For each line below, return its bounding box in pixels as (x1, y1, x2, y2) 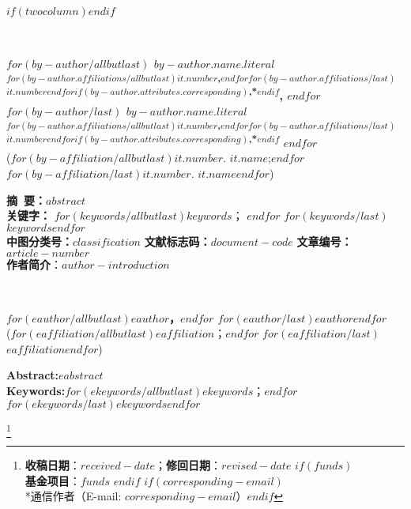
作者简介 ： (6, 256, 62, 273)
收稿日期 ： (25, 456, 81, 473)
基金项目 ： (25, 472, 81, 488)
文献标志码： (144, 232, 211, 249)
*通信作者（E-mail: (25, 488, 122, 504)
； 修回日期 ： (155, 456, 222, 473)
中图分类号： (6, 232, 73, 249)
